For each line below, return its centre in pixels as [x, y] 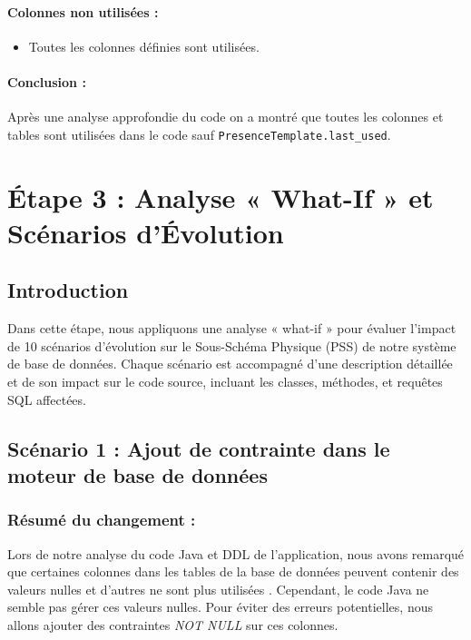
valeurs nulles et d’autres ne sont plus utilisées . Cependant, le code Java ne [218, 589]
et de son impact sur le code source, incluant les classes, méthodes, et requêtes [225, 381]
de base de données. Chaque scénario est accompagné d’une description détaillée [230, 364]
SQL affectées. [47, 399]
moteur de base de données [137, 474]
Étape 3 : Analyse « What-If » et [221, 197]
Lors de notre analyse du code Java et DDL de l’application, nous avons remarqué [236, 553]
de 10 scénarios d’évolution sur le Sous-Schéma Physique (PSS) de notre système [232, 345]
